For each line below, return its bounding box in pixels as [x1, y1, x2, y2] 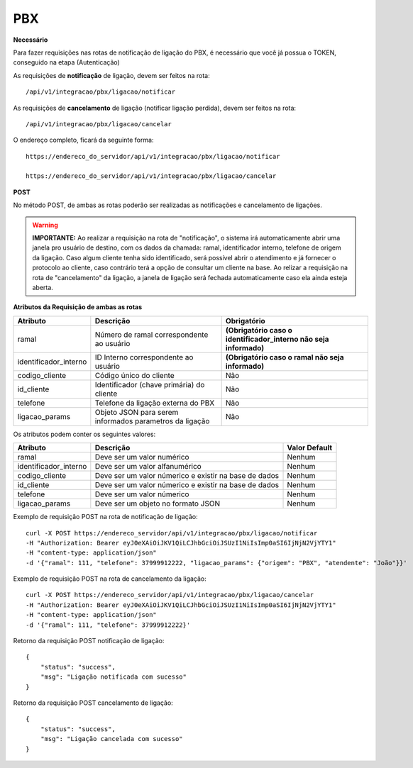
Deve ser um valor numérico [94, 452, 189, 462]
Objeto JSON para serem [94, 407, 179, 417]
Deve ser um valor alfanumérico [94, 462, 202, 472]
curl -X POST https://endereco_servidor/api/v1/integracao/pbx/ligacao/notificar [26, 529, 318, 537]
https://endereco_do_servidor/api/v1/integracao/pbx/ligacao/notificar [26, 152, 280, 160]
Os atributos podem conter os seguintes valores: [13, 430, 156, 438]
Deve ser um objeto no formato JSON [94, 499, 220, 508]
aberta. [32, 283, 53, 291]
